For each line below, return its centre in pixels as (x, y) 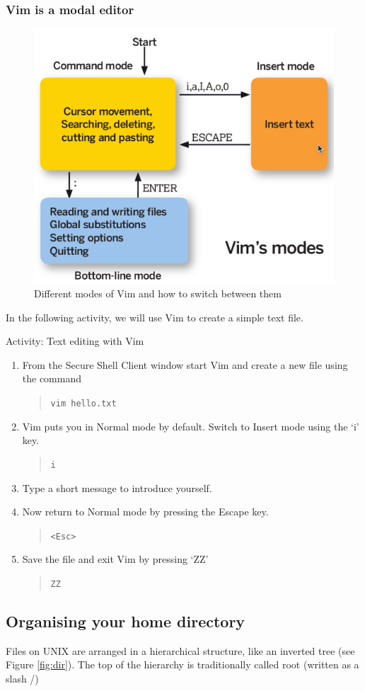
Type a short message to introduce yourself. (117, 487)
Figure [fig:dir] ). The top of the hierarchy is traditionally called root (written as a (182, 664)
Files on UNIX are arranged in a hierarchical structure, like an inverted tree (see (180, 650)
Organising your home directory (126, 621)
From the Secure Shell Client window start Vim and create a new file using (185, 364)
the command (52, 378)
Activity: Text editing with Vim (75, 341)
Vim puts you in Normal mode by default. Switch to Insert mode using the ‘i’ (191, 426)
